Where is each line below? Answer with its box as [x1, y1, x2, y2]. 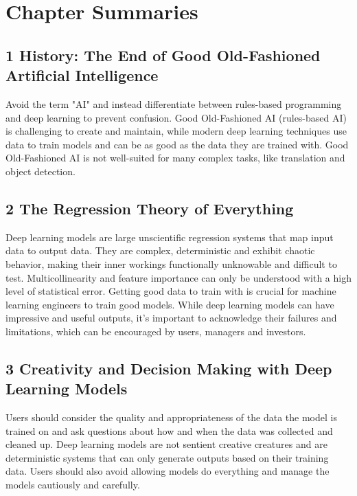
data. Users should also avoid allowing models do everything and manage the [5, 464, 330, 478]
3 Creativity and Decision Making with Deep [5, 357, 332, 379]
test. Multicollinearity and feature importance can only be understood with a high [5, 270, 352, 284]
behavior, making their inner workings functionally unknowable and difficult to [5, 256, 337, 271]
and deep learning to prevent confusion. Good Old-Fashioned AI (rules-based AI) [5, 110, 347, 124]
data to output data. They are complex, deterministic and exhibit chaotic [5, 243, 315, 258]
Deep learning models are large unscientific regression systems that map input [5, 229, 334, 244]
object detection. [5, 164, 76, 178]
